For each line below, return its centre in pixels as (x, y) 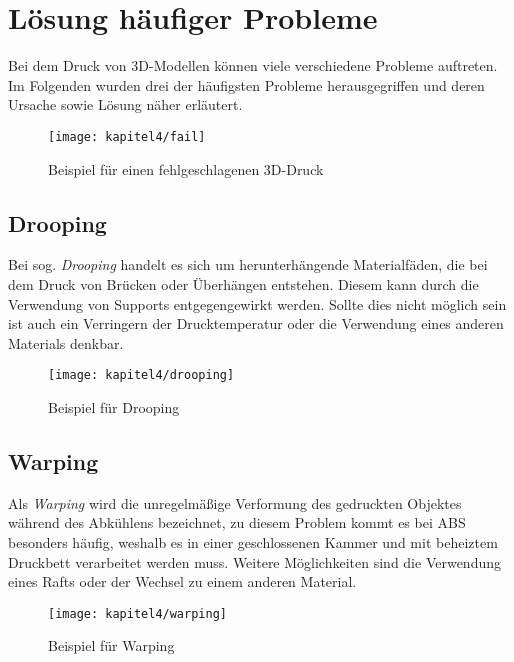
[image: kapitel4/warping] (137, 613)
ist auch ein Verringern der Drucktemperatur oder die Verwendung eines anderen (256, 323)
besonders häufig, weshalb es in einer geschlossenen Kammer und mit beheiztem (253, 541)
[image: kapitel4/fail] (127, 136)
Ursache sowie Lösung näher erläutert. (125, 104)
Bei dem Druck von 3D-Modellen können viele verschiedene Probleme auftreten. (253, 65)
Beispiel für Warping (111, 645)
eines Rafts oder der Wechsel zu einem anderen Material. (182, 581)
